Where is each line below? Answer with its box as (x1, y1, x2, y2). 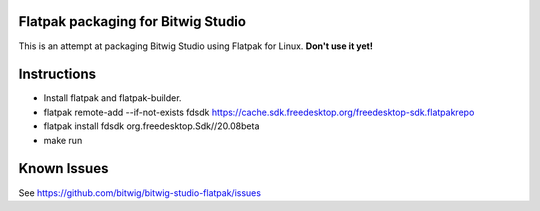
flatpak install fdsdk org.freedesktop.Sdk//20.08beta (43, 120, 260, 132)
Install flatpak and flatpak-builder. (43, 92, 182, 104)
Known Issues (18, 160, 109, 177)
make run (43, 134, 83, 146)
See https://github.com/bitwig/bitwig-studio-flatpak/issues (18, 186, 262, 199)
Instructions (18, 66, 97, 83)
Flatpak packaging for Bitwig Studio (18, 13, 247, 30)
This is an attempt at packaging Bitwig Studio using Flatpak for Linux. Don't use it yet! (18, 40, 374, 52)
